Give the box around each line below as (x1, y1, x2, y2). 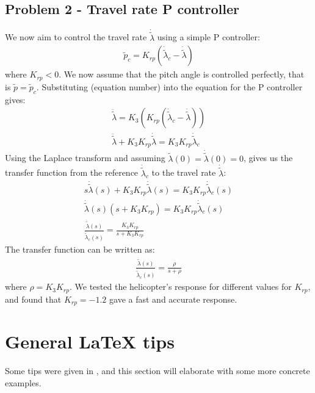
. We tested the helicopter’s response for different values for (70, 280, 292, 293)
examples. (5, 376, 42, 389)
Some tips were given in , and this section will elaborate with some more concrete (5, 364, 310, 377)
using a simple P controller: (157, 31, 260, 43)
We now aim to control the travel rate (5, 31, 147, 43)
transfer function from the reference (5, 166, 139, 179)
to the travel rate (151, 166, 216, 179)
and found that (5, 292, 62, 305)
